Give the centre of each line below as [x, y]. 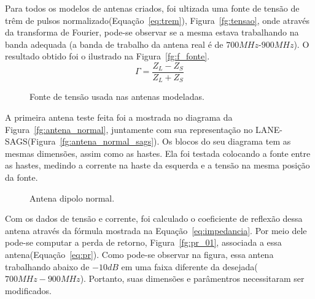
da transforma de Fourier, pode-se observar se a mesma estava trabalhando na [152, 32]
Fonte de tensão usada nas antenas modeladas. [117, 97]
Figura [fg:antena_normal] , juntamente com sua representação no [129, 129]
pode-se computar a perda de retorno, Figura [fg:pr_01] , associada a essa [143, 242]
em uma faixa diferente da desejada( [189, 266]
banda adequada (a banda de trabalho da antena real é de [114, 44]
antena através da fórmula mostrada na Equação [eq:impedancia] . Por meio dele [156, 230]
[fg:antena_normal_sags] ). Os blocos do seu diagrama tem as [175, 141]
